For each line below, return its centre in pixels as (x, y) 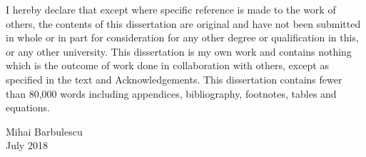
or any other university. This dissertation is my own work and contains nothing (179, 51)
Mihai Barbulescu (44, 131)
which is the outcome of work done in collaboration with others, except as (167, 65)
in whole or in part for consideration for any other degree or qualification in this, (182, 37)
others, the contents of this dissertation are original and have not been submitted (183, 23)
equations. (28, 107)
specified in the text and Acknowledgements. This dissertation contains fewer (174, 79)
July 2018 (27, 145)
